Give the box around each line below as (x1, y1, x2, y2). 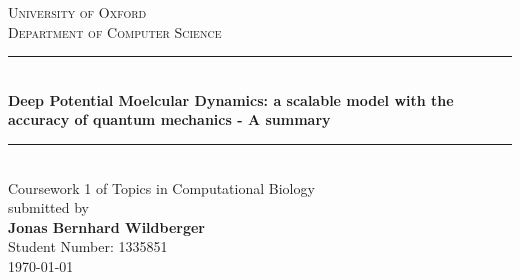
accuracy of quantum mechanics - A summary (8, 109, 331, 130)
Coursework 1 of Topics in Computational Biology (8, 177, 315, 198)
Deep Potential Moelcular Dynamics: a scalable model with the (8, 89, 454, 110)
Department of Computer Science (8, 21, 222, 42)
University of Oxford (8, 2, 147, 22)
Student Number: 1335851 (8, 236, 168, 257)
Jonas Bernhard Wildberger (8, 216, 205, 237)
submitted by (8, 197, 89, 218)
